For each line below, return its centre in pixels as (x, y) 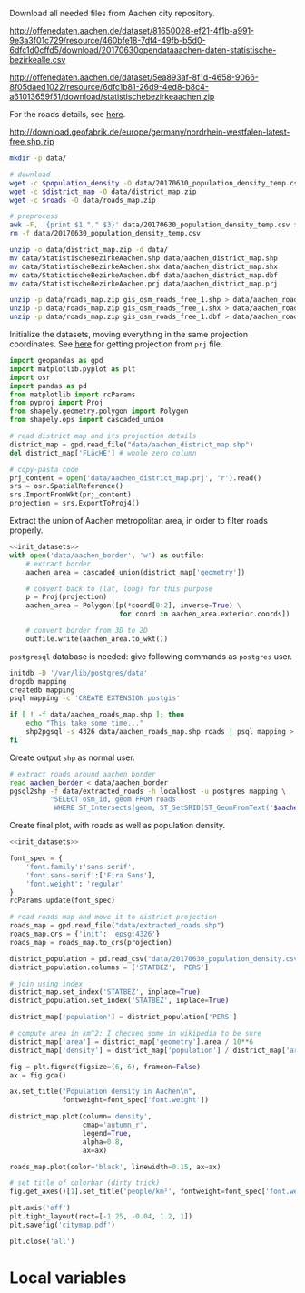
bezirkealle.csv (38, 60)
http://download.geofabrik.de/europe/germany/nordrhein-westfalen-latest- (150, 132)
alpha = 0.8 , (103, 1142)
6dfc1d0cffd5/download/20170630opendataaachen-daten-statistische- (143, 50)
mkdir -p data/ (38, 158)
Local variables (68, 1278)
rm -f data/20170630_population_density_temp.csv (105, 234)
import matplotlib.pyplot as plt (73, 369)
